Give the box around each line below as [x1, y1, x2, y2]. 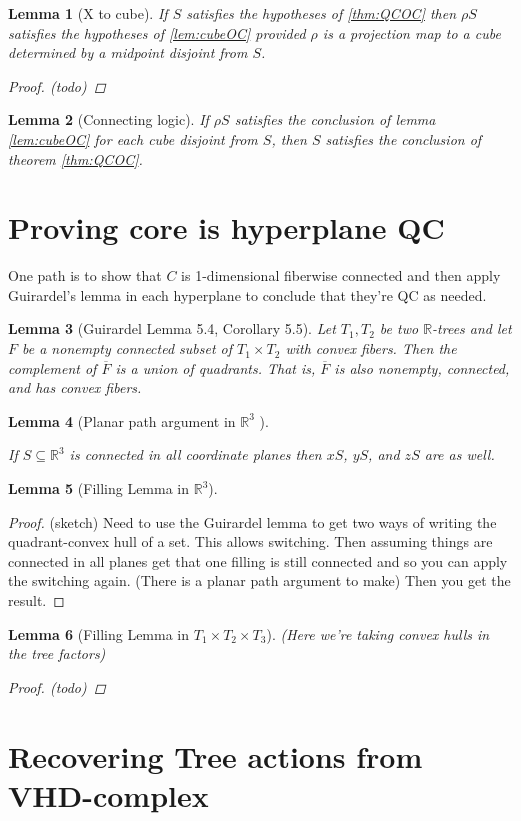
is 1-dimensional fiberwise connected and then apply [181, 265, 501, 286]
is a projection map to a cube [322, 22, 501, 43]
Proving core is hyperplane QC [8, 207, 445, 248]
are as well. [424, 444, 495, 465]
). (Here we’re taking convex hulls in [266, 623, 490, 644]
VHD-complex [8, 774, 209, 815]
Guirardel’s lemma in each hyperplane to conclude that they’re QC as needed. [8, 284, 487, 305]
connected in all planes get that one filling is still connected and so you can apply [8, 550, 508, 571]
